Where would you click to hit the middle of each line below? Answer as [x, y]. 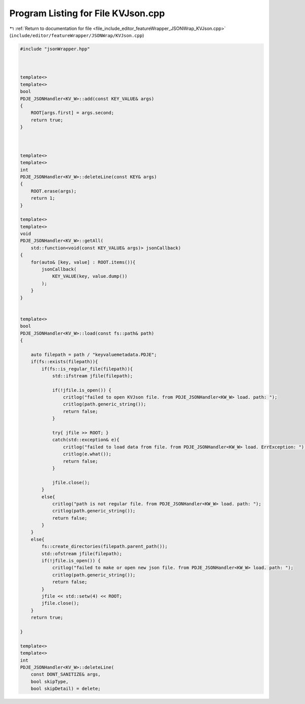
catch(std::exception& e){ [86, 440]
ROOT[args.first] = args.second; [72, 113]
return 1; [43, 198]
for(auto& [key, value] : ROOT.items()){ [83, 262]
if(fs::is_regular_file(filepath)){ [87, 369]
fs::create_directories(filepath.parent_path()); [104, 547]
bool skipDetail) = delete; [66, 689]
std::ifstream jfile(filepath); [93, 376]
